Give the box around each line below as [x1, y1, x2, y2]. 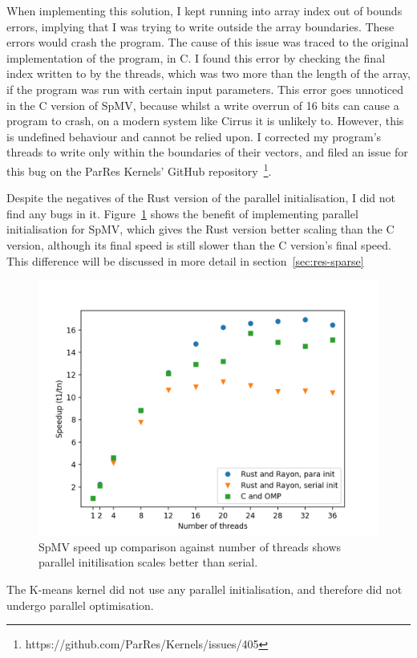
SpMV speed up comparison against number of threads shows [38, 538, 342, 554]
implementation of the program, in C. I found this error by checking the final [6, 49, 386, 66]
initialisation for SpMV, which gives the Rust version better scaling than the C [6, 221, 395, 238]
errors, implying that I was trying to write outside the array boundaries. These [6, 18, 395, 35]
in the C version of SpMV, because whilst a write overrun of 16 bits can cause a [6, 96, 399, 113]
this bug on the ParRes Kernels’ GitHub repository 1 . [6, 160, 272, 179]
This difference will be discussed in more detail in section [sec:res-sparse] [6, 252, 364, 269]
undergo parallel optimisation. [6, 596, 154, 613]
